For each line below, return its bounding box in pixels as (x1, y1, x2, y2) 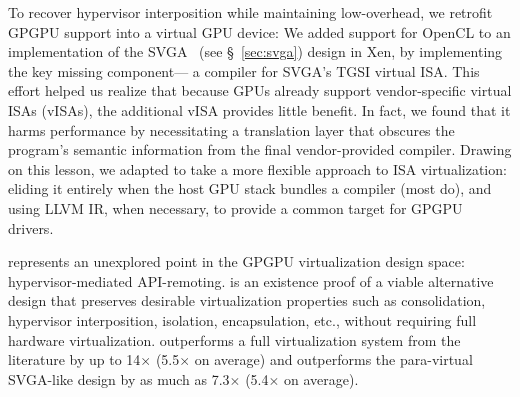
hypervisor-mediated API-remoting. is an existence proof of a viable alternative (8, 270, 494, 291)
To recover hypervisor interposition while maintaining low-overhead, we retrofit (8, 2, 493, 22)
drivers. (8, 217, 54, 238)
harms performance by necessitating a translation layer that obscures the (8, 119, 455, 140)
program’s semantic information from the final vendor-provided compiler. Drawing (8, 139, 512, 160)
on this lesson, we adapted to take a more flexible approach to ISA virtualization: (8, 158, 507, 179)
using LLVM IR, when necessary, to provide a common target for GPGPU (8, 197, 463, 218)
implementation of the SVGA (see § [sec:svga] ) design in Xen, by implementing (8, 41, 503, 62)
